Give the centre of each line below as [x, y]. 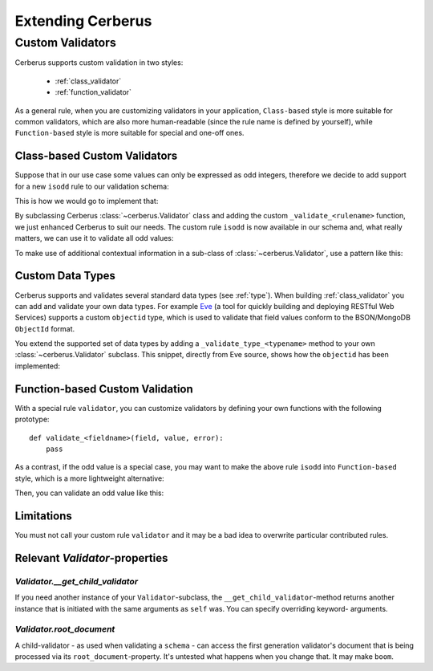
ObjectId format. [45, 328]
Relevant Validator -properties [91, 558]
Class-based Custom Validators [96, 156]
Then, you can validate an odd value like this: [89, 493]
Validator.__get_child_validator [77, 581]
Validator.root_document [65, 629]
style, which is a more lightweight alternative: [89, 478]
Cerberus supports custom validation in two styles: [99, 63]
